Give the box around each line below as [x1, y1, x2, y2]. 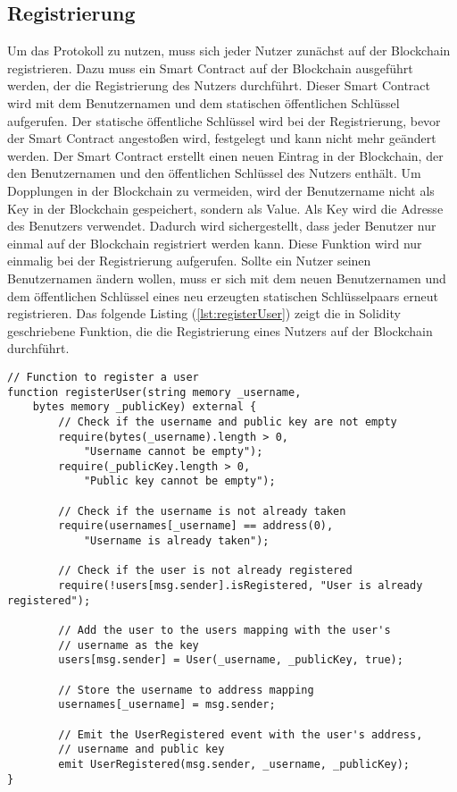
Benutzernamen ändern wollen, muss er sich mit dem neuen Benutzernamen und [7, 268, 446, 287]
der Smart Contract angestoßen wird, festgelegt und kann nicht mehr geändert [7, 129, 436, 147]
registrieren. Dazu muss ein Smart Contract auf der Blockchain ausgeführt [7, 58, 413, 77]
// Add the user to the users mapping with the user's [58, 624, 391, 637]
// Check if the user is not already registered [58, 564, 353, 577]
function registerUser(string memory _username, [7, 385, 302, 399]
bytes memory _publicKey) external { [32, 400, 257, 414]
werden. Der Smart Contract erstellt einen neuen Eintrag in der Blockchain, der [7, 146, 444, 164]
